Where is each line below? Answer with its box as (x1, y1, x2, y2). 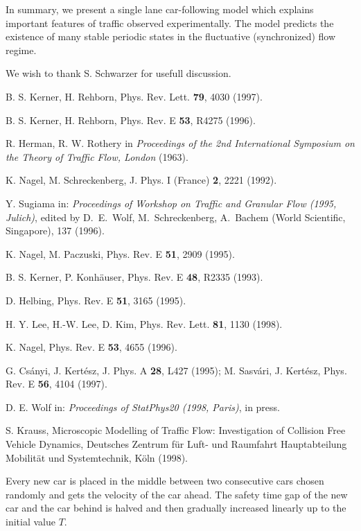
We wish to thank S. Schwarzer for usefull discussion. (6, 66, 231, 80)
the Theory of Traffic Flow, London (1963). (6, 149, 188, 164)
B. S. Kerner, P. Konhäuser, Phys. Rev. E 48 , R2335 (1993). (6, 270, 263, 284)
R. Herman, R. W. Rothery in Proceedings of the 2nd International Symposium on (6, 136, 355, 150)
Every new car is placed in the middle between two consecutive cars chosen (6, 473, 324, 488)
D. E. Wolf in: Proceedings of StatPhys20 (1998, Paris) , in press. (6, 399, 280, 414)
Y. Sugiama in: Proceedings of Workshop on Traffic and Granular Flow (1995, (6, 195, 337, 210)
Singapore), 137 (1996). (6, 223, 105, 238)
